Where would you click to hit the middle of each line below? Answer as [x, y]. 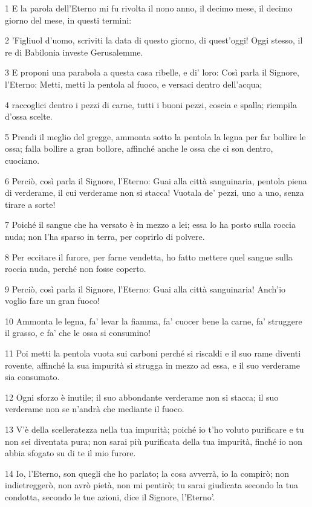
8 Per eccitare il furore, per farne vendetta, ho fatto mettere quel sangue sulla [149, 257]
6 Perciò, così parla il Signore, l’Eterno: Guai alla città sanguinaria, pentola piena [156, 180]
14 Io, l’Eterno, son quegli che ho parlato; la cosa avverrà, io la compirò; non [147, 473]
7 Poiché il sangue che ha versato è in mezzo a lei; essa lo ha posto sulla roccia [150, 224]
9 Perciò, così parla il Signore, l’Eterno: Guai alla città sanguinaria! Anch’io [145, 289]
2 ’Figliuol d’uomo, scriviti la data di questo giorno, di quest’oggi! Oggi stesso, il [154, 40]
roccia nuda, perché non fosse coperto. [76, 269]
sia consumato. [32, 377]
